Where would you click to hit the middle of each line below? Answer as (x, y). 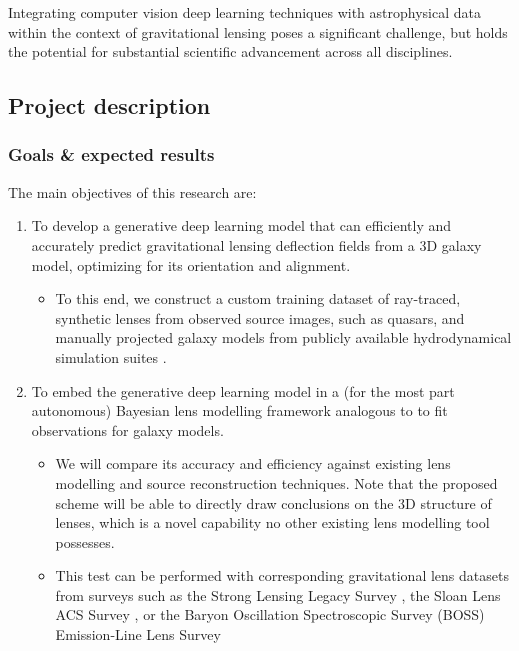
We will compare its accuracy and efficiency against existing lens (253, 463)
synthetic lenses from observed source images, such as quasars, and (260, 317)
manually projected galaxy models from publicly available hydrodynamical (283, 337)
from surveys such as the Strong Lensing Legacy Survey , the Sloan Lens (278, 594)
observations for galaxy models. (127, 429)
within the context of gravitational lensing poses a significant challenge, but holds (258, 31)
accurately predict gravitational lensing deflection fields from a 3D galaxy (256, 244)
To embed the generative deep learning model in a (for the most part (243, 390)
